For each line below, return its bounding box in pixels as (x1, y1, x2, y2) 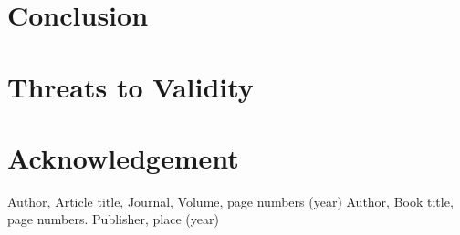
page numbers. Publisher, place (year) (7, 209, 219, 229)
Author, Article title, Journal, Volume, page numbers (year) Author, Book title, (7, 191, 454, 210)
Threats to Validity (7, 67, 254, 105)
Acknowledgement (7, 138, 239, 176)
